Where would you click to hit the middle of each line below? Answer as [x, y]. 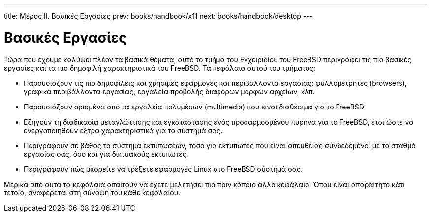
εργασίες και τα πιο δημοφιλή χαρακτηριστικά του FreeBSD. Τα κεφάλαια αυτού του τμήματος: [160, 68]
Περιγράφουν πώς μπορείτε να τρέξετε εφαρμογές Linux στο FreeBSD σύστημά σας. [163, 169]
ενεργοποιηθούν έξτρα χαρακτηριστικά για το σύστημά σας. [123, 130]
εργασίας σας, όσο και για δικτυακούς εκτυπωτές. [106, 154]
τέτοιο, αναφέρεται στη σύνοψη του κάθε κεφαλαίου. [92, 192]
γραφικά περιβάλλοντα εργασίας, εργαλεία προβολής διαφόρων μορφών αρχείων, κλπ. [169, 91]
